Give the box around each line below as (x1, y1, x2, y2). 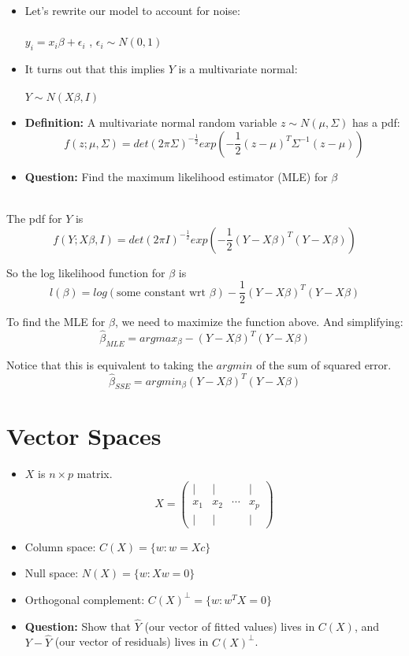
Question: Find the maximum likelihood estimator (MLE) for (24, 168, 328, 184)
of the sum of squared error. (256, 356, 392, 372)
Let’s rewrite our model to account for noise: (24, 2, 240, 18)
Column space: (24, 538, 96, 554)
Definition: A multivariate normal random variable (24, 114, 277, 131)
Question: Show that (24, 617, 132, 634)
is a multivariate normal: (178, 60, 298, 76)
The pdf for (6, 209, 62, 226)
